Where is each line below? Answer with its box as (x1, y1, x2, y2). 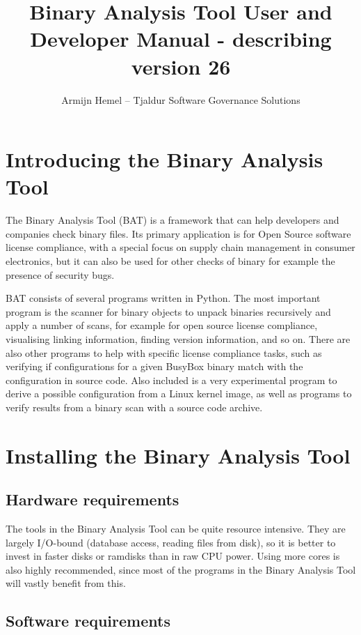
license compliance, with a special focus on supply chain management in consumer (6, 240, 355, 254)
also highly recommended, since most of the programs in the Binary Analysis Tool (6, 562, 356, 576)
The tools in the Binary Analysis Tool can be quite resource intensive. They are (6, 521, 346, 536)
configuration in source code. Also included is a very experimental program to (6, 372, 337, 387)
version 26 (131, 52, 231, 80)
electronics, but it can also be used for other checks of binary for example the (6, 254, 335, 268)
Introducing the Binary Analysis (6, 145, 323, 174)
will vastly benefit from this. (6, 576, 126, 590)
